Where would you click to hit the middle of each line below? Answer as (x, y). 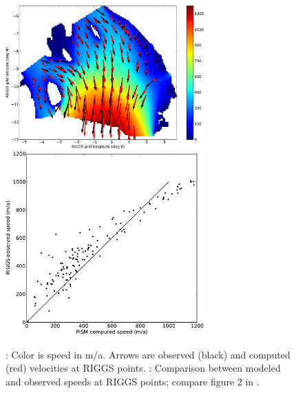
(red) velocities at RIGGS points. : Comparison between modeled (143, 368)
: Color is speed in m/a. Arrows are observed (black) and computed (148, 354)
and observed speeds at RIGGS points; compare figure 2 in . (133, 381)
